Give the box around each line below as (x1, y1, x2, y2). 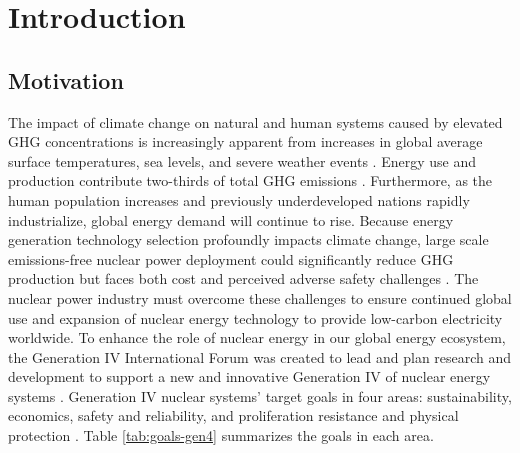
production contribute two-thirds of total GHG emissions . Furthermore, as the (8, 170, 493, 191)
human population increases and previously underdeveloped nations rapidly (8, 189, 470, 210)
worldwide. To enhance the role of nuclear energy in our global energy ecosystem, (8, 327, 506, 348)
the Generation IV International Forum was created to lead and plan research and (8, 346, 512, 367)
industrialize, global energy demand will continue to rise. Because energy (8, 209, 454, 230)
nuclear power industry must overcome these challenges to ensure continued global (8, 287, 512, 308)
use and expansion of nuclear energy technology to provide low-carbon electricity (8, 307, 503, 328)
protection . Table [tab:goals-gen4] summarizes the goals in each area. (8, 425, 434, 446)
